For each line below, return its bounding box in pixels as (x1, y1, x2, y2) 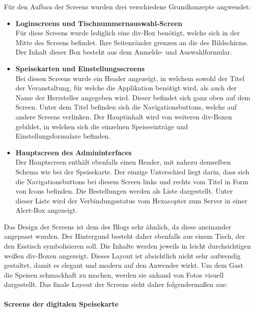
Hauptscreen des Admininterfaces (15, 147, 132, 157)
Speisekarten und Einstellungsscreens (15, 63, 145, 73)
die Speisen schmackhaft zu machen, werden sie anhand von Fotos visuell (4, 269, 224, 280)
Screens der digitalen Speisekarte (4, 298, 119, 309)
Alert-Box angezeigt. (15, 205, 78, 215)
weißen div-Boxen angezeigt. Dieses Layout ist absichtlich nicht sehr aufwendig (4, 250, 241, 260)
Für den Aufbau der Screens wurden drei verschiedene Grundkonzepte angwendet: (4, 1, 251, 11)
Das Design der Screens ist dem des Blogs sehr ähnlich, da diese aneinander (4, 221, 231, 231)
